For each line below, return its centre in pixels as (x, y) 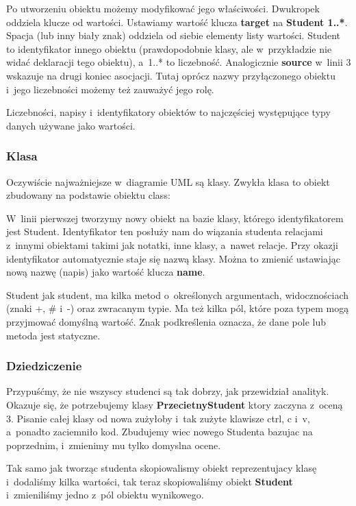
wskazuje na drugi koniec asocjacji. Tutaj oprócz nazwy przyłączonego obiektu (171, 75)
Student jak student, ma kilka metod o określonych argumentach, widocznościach (178, 294)
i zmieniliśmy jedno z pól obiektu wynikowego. (105, 495)
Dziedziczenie (44, 366)
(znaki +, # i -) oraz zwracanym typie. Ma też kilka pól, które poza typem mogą (178, 308)
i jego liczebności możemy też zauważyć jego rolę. (110, 89)
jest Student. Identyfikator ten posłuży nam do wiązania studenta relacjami (165, 231)
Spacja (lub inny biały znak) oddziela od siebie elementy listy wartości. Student (173, 35)
